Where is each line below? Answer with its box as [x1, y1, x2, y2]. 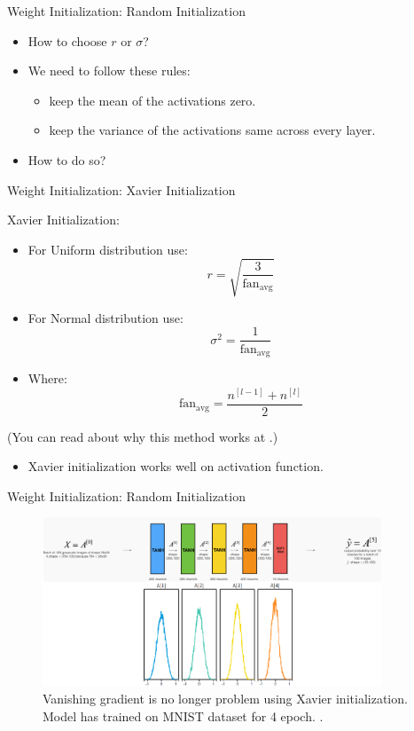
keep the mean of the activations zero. [49, 90, 256, 109]
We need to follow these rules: [27, 61, 191, 80]
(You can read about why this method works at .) [7, 427, 278, 445]
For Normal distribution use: [27, 308, 184, 326]
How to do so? [27, 150, 106, 169]
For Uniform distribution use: [27, 240, 188, 258]
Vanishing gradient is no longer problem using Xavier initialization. [43, 689, 408, 708]
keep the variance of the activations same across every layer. [49, 121, 376, 139]
